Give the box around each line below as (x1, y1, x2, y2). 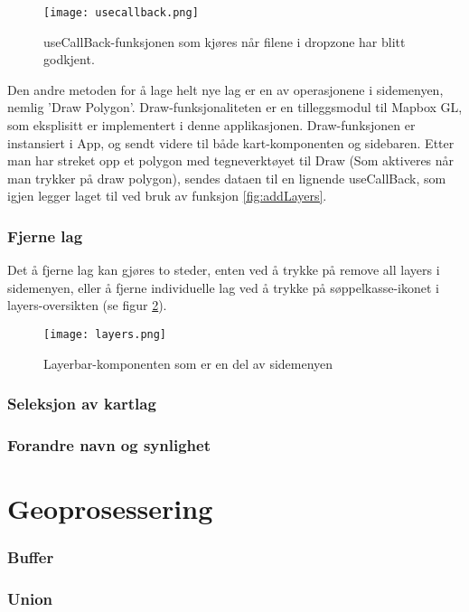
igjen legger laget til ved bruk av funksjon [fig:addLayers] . (7, 186, 327, 205)
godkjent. (43, 50, 95, 69)
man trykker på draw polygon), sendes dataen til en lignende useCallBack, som (7, 168, 446, 187)
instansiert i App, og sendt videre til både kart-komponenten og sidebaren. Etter (7, 133, 455, 152)
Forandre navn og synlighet (7, 434, 211, 457)
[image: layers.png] (43, 328, 167, 341)
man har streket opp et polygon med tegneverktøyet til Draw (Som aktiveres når (7, 151, 455, 170)
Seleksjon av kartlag (7, 392, 156, 415)
